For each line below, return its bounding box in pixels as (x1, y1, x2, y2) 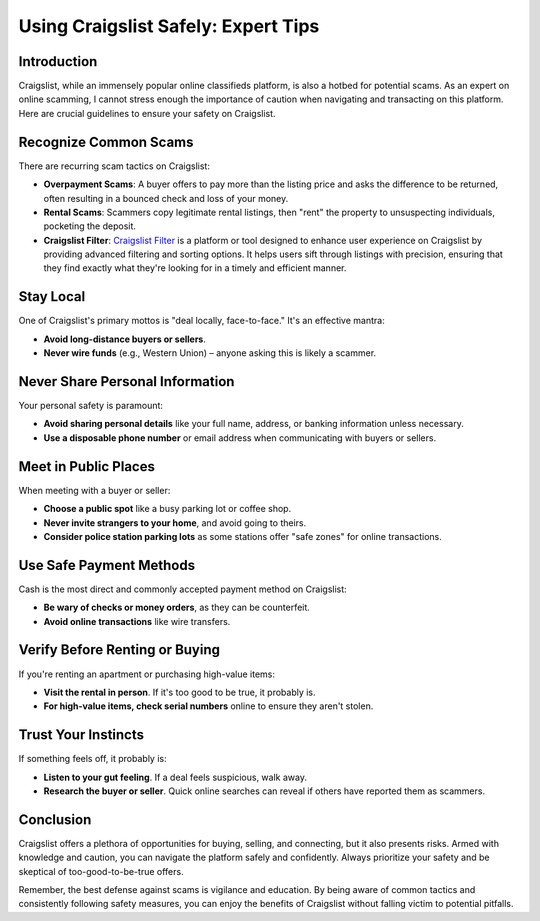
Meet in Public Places (18, 458, 155, 475)
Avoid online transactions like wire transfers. (43, 615, 231, 627)
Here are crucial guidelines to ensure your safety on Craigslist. (18, 107, 276, 119)
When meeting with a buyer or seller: (18, 484, 171, 496)
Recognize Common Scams (18, 133, 194, 150)
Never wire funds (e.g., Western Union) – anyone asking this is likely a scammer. (43, 347, 377, 359)
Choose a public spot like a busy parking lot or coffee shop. (43, 503, 292, 515)
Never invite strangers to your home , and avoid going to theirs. (43, 516, 307, 529)
